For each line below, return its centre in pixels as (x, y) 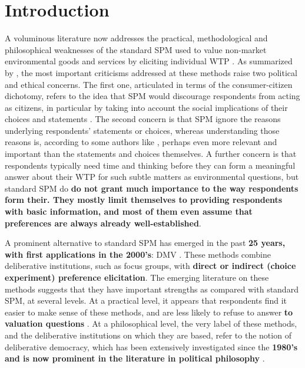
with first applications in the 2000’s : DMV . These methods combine (138, 254)
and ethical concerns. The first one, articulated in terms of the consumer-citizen (149, 84)
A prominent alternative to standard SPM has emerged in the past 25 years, (145, 243)
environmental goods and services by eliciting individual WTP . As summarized (149, 61)
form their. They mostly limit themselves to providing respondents (144, 200)
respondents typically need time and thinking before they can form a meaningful (150, 165)
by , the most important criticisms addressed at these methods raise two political (151, 72)
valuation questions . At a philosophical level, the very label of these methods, (151, 323)
